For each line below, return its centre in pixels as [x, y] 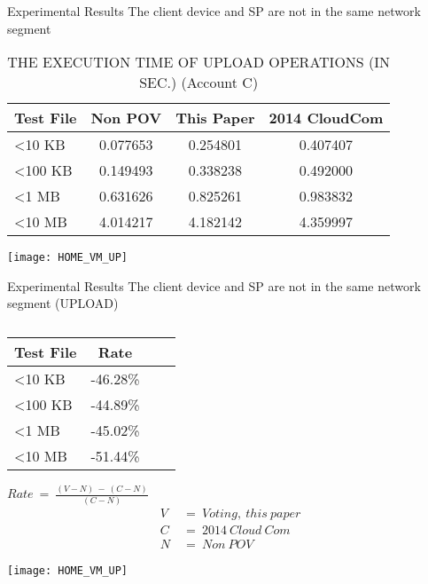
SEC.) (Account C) [199, 83]
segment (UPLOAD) [63, 303]
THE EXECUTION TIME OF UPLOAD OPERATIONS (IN [199, 62]
